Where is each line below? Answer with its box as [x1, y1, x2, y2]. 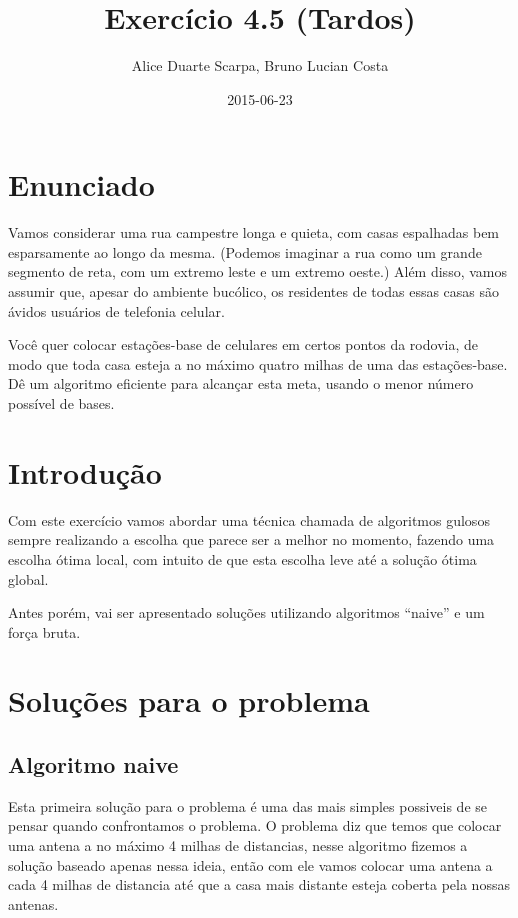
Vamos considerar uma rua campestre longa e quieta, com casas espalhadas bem [8, 222, 500, 243]
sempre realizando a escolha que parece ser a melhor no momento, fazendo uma [8, 529, 495, 550]
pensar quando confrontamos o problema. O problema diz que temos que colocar [8, 815, 502, 836]
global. [8, 568, 49, 589]
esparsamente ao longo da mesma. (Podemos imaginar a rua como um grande [8, 241, 482, 262]
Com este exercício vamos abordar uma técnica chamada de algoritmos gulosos [8, 509, 490, 530]
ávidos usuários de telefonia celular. [8, 300, 225, 321]
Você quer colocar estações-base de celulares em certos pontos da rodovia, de [8, 334, 478, 355]
